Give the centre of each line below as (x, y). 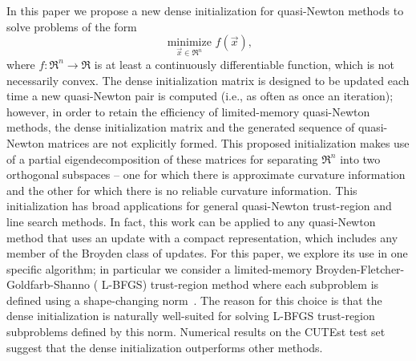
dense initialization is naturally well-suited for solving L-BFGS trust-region (191, 316)
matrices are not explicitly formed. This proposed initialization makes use (228, 142)
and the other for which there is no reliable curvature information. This (182, 190)
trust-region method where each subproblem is (265, 284)
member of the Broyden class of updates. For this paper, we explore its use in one (207, 253)
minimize (189, 43)
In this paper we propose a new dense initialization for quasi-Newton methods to (205, 10)
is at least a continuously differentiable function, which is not (244, 64)
